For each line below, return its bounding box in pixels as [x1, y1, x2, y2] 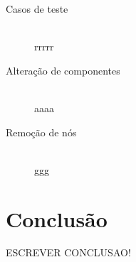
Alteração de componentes [6, 62, 120, 77]
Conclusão [6, 204, 108, 233]
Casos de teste [6, 1, 68, 16]
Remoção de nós [6, 124, 77, 139]
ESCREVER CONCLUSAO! [6, 245, 131, 260]
